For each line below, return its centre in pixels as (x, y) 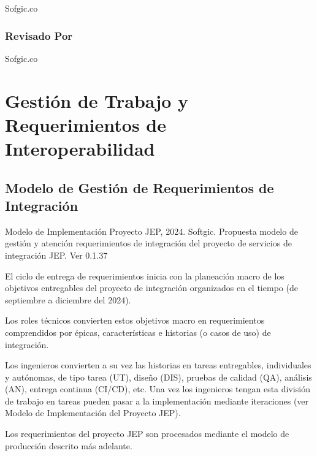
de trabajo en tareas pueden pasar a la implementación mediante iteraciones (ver (157, 401)
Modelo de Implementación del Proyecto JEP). (93, 413)
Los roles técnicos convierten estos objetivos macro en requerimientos (135, 320)
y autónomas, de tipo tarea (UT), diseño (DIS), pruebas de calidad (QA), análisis (158, 377)
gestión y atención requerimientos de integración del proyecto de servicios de (148, 243)
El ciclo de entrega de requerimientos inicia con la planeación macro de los (145, 275)
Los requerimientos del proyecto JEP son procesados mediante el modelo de (147, 434)
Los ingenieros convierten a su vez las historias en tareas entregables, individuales (158, 365)
